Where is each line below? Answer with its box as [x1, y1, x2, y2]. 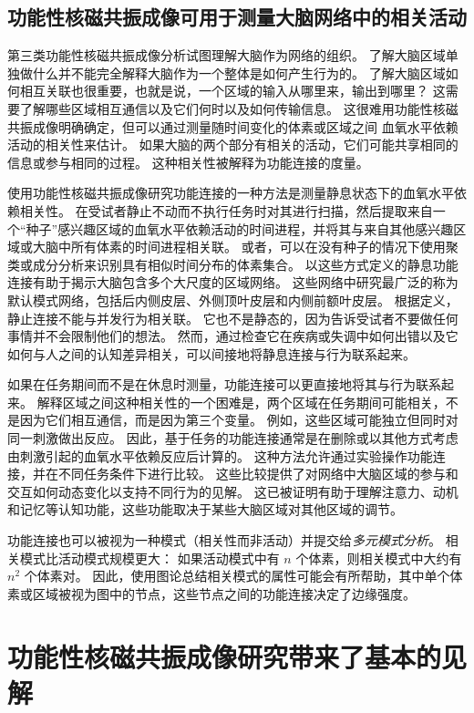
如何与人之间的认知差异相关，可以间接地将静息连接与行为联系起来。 [7, 344, 416, 363]
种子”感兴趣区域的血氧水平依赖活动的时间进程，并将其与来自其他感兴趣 [26, 219, 454, 238]
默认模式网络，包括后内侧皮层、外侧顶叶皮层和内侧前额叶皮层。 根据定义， [7, 290, 459, 309]
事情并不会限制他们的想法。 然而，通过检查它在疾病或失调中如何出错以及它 [7, 326, 459, 346]
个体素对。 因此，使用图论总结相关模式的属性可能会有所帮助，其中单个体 [24, 566, 463, 585]
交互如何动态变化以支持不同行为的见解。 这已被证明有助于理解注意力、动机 [7, 481, 459, 501]
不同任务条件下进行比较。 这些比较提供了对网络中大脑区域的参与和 [57, 464, 459, 483]
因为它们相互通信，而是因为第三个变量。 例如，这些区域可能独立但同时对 [19, 410, 459, 429]
